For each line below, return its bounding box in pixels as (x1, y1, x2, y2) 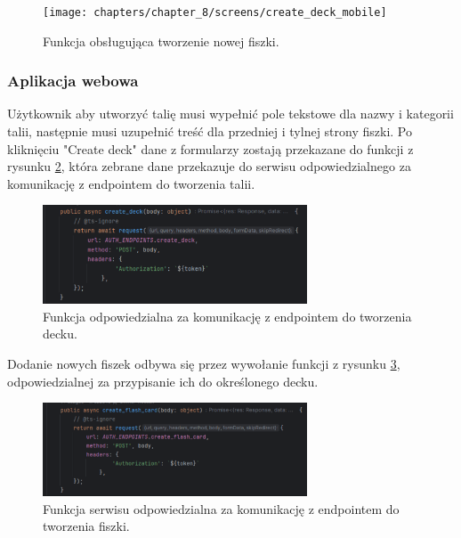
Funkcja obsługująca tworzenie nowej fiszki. (43, 31, 279, 50)
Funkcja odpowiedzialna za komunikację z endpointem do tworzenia (43, 306, 412, 325)
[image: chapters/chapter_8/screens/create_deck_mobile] (43, 6, 387, 19)
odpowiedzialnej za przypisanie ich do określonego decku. (7, 371, 319, 390)
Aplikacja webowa (7, 69, 139, 92)
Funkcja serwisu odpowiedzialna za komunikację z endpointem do (43, 499, 400, 518)
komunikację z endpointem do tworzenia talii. (7, 174, 255, 192)
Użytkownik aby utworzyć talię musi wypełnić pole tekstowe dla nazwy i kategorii (7, 104, 454, 123)
